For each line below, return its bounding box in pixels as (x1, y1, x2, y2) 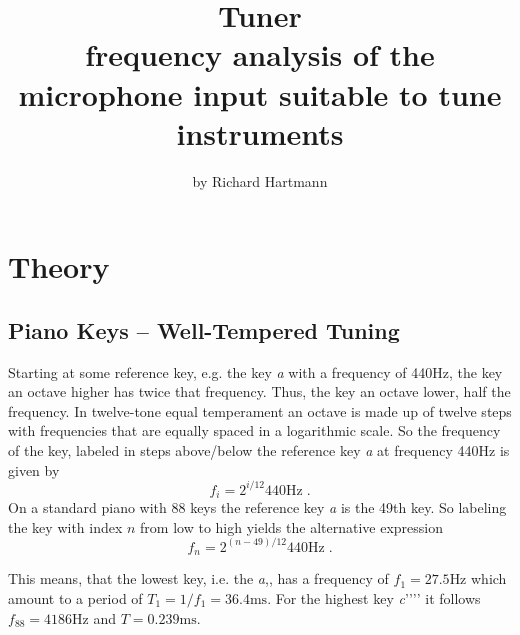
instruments (176, 112, 344, 153)
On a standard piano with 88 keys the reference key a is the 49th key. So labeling (8, 497, 507, 518)
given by (8, 459, 60, 480)
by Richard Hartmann (192, 170, 328, 191)
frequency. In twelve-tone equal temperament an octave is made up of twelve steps (8, 400, 512, 421)
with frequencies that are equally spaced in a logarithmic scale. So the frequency (8, 420, 501, 441)
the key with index (8, 516, 123, 537)
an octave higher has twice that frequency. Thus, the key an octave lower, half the (8, 381, 511, 402)
